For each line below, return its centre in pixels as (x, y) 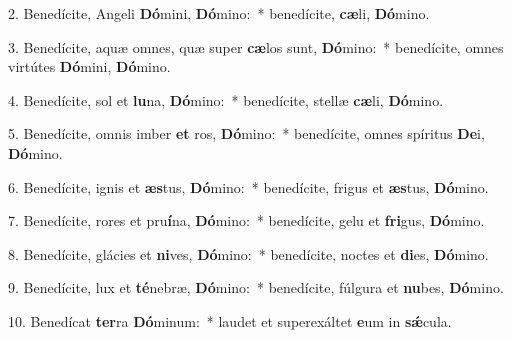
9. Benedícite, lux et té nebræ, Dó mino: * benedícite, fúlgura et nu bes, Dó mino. (256, 287)
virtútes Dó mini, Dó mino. (89, 66)
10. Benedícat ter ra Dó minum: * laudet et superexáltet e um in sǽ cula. (230, 320)
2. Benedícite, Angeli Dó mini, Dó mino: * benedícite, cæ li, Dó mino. (219, 13)
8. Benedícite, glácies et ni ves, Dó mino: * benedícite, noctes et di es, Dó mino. (248, 253)
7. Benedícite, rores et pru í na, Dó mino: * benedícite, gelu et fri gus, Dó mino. (246, 220)
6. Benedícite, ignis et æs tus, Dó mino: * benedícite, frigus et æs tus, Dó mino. (248, 186)
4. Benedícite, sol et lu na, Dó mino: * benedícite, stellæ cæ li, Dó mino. (226, 99)
